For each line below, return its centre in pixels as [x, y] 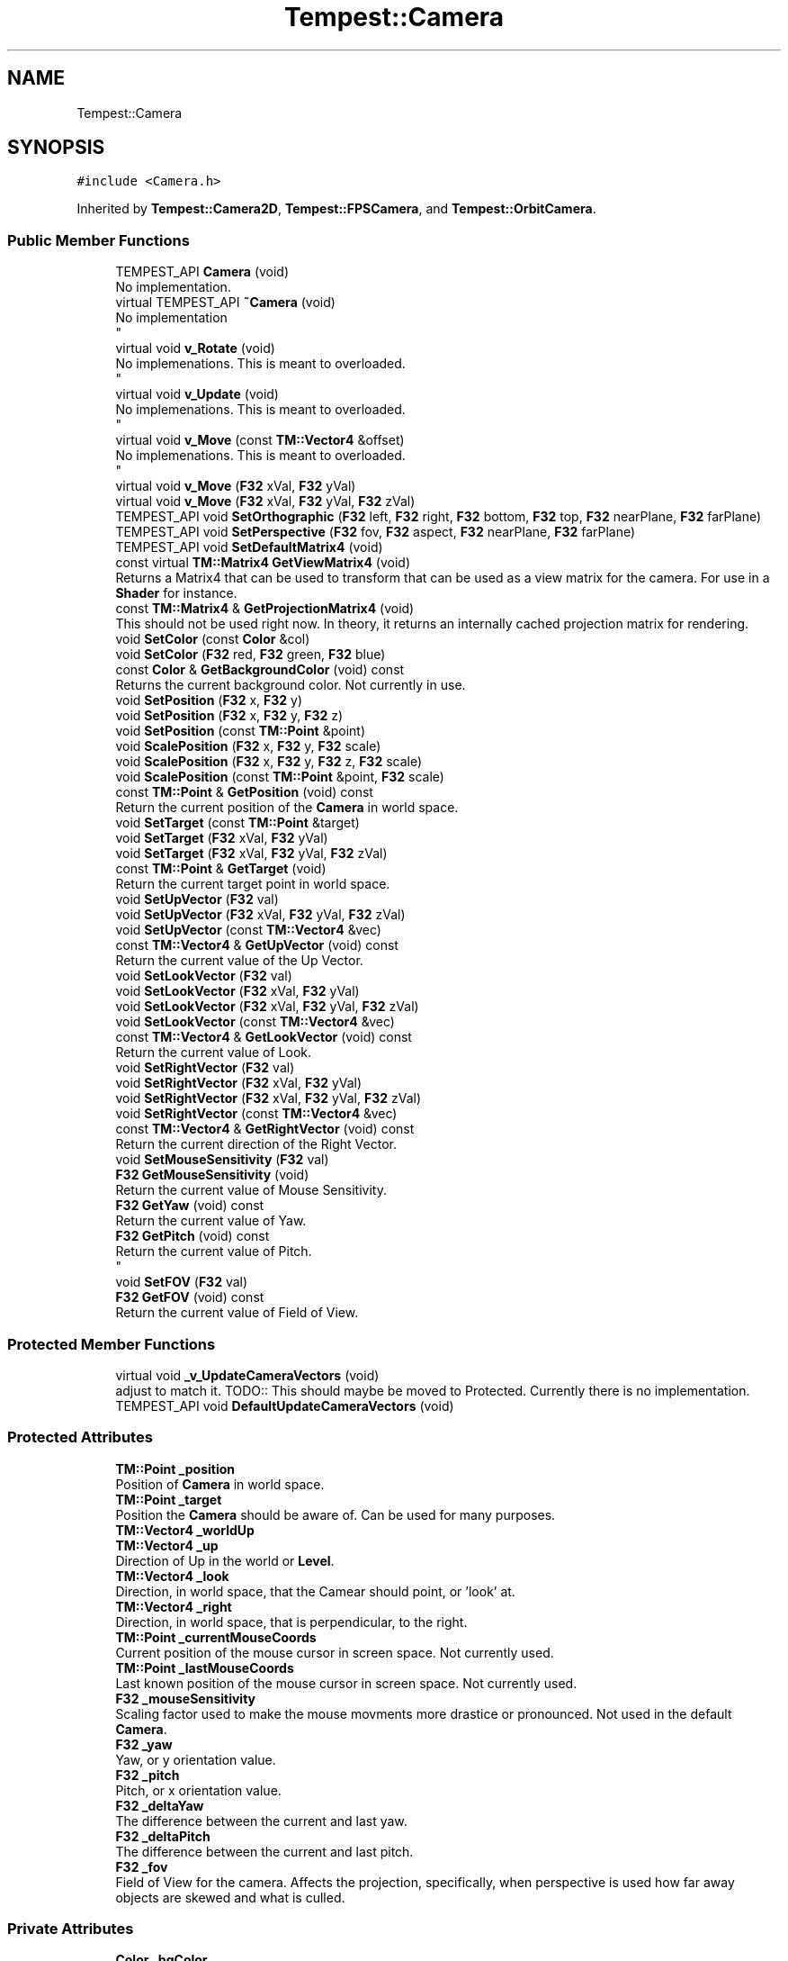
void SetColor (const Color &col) [213, 639]
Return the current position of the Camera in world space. [287, 808]
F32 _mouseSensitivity [186, 1698]
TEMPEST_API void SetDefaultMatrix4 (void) [249, 547]
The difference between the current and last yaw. [261, 1821]
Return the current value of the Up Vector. [239, 961]
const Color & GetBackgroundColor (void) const [260, 670]
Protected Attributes [80, 1437]
